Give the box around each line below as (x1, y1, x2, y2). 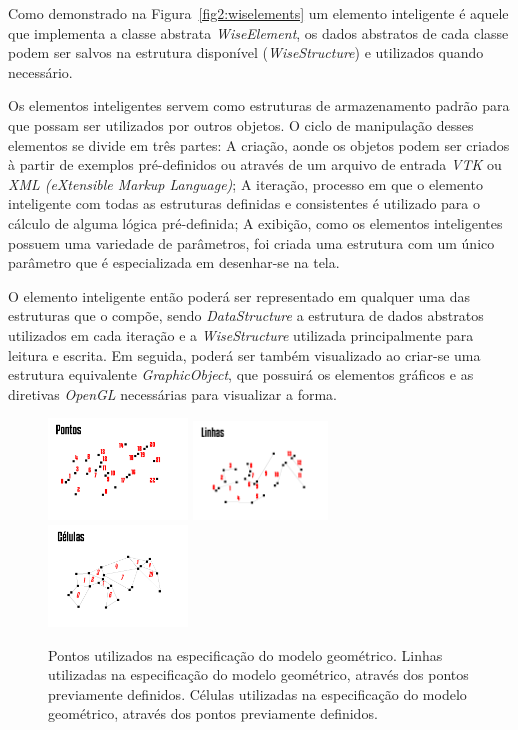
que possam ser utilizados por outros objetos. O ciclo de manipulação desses (8, 114, 474, 135)
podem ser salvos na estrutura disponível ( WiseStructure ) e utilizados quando (8, 42, 484, 63)
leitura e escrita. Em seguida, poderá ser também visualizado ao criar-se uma (8, 344, 481, 365)
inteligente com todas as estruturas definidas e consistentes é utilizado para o (8, 193, 481, 214)
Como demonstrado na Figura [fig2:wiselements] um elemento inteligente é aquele (8, 3, 509, 23)
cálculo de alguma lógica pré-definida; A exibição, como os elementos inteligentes (8, 212, 503, 233)
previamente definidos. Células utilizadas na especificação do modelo (48, 683, 467, 704)
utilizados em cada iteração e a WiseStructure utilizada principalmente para (8, 324, 474, 345)
